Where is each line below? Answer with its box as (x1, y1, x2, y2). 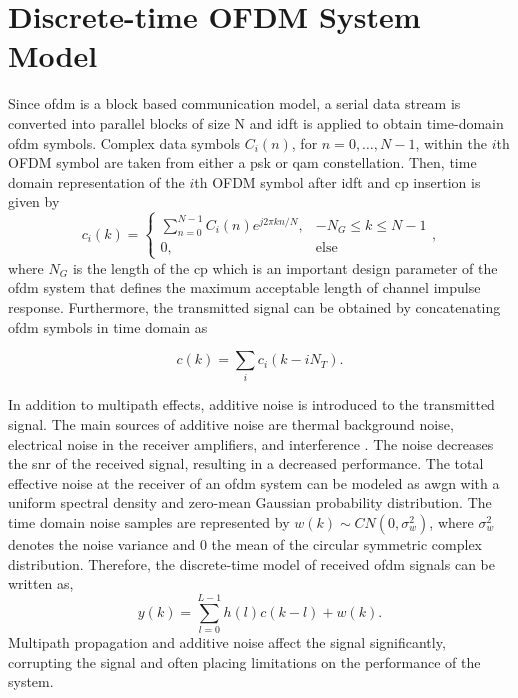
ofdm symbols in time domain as (8, 316, 208, 337)
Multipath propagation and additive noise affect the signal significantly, (8, 631, 446, 652)
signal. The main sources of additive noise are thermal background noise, (8, 414, 454, 435)
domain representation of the (8, 171, 185, 192)
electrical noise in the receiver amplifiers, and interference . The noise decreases (8, 433, 494, 454)
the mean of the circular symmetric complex (211, 534, 483, 555)
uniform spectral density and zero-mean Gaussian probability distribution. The (8, 492, 492, 513)
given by (8, 191, 60, 212)
